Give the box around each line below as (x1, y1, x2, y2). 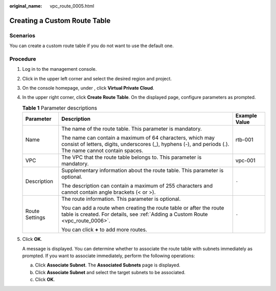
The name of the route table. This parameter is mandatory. (61, 126, 202, 133)
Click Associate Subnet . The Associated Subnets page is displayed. (35, 262, 181, 268)
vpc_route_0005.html (50, 3, 95, 9)
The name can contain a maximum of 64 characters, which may (61, 134, 215, 141)
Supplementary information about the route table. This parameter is (61, 167, 224, 174)
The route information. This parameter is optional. (61, 195, 181, 202)
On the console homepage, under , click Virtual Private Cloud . (22, 85, 154, 91)
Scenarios (9, 32, 36, 39)
